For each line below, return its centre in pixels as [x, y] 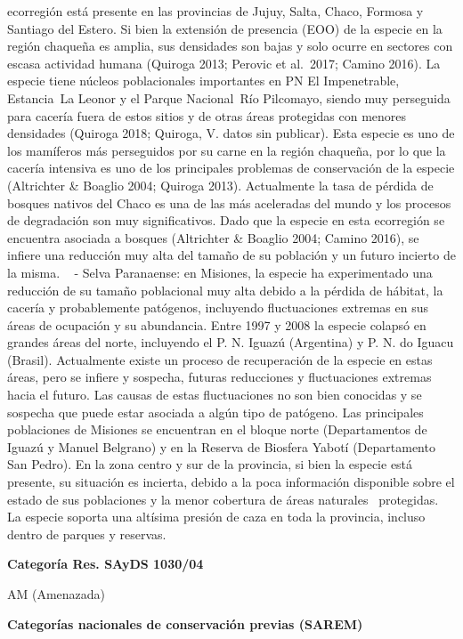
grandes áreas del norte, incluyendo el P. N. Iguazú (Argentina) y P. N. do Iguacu [231, 342]
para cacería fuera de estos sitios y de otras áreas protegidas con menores [207, 115]
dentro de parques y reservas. [87, 534]
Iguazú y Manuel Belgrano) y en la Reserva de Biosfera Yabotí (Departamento [221, 446]
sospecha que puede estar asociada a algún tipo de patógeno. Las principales [215, 412]
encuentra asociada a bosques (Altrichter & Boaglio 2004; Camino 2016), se [213, 237]
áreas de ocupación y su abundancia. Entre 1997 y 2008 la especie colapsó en [217, 324]
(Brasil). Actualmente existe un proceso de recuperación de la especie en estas [220, 359]
